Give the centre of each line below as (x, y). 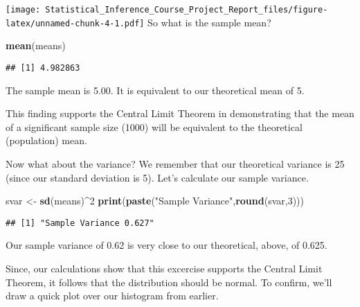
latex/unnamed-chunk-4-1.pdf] (75, 23)
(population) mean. (46, 140)
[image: (23, 10)
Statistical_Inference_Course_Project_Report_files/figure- (187, 10)
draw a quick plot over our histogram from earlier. (112, 296)
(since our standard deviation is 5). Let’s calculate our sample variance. (157, 177)
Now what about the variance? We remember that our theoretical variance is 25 (175, 163)
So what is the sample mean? (209, 22)
